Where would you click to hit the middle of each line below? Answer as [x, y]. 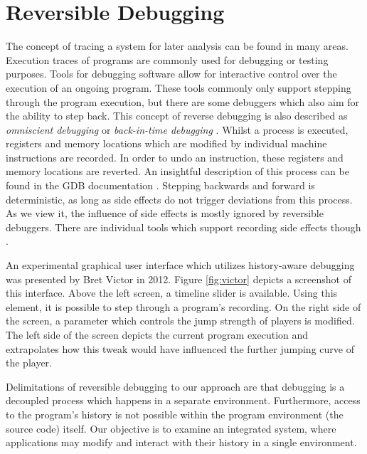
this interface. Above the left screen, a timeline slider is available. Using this [172, 293]
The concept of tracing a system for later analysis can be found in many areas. [177, 46]
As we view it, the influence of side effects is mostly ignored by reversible [165, 213]
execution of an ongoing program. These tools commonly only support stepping [179, 87]
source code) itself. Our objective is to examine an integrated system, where [171, 428]
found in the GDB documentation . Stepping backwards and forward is [160, 185]
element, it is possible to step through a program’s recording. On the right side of [183, 306]
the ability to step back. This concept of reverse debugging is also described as [177, 116]
